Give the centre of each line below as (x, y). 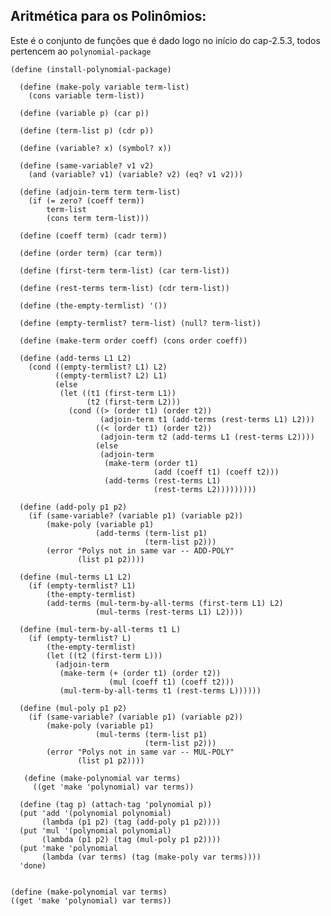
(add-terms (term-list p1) (151, 533)
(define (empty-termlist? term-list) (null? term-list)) (140, 323)
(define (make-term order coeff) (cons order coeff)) (133, 340)
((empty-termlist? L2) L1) (111, 375)
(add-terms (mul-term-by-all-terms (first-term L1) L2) (165, 603)
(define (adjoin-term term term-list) (100, 192)
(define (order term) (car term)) (91, 253)
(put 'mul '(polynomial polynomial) (95, 830)
